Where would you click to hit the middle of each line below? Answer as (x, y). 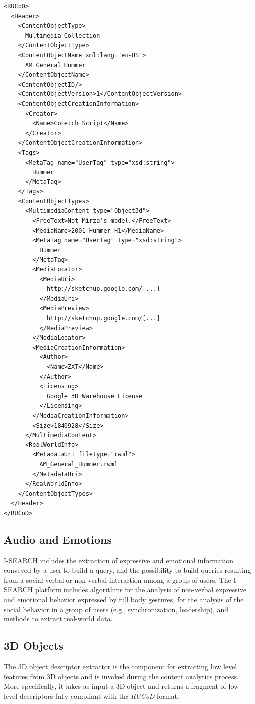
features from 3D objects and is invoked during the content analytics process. (121, 676)
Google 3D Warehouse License (95, 396)
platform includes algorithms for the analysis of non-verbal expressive (140, 589)
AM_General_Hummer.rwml (79, 464)
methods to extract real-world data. (58, 619)
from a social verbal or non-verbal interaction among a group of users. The (118, 579)
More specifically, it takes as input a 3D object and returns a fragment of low (122, 686)
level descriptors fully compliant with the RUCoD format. (92, 695)
